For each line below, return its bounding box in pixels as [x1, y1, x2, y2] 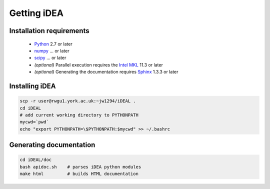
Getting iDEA [9, 7, 63, 18]
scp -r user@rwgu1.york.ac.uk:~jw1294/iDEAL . [19, 98, 136, 104]
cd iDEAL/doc [19, 157, 52, 162]
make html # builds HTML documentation [19, 171, 138, 177]
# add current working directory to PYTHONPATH [19, 112, 138, 117]
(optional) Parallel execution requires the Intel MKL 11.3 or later [34, 61, 163, 67]
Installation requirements [9, 26, 89, 35]
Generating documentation [9, 140, 95, 149]
